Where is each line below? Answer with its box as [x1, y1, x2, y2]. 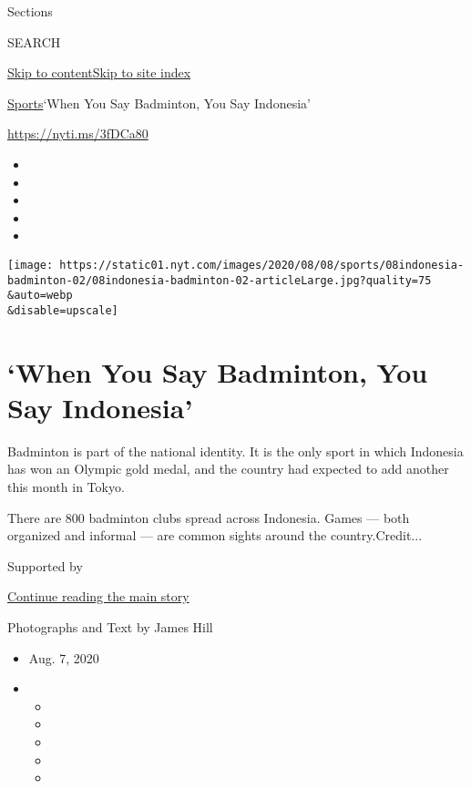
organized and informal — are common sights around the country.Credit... [7, 526, 423, 545]
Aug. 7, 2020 [28, 648, 99, 667]
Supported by [7, 556, 83, 575]
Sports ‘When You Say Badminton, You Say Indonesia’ [7, 93, 311, 112]
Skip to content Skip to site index [7, 63, 191, 82]
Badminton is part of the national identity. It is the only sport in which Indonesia [7, 441, 464, 460]
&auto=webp [7, 289, 73, 302]
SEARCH [7, 32, 61, 51]
